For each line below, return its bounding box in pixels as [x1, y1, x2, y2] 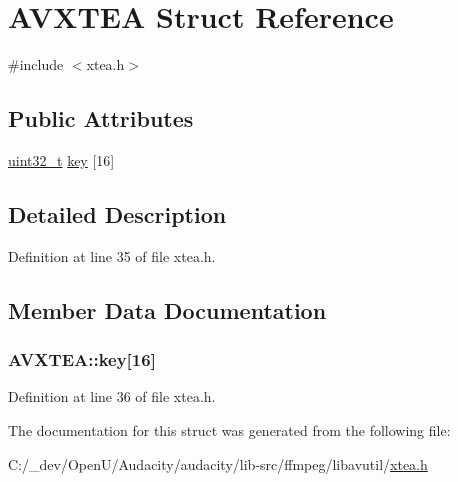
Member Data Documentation [8, 294, 327, 325]
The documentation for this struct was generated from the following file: [8, 419, 451, 440]
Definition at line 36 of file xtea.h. [8, 386, 216, 407]
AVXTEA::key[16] [8, 347, 156, 372]
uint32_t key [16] [8, 149, 115, 170]
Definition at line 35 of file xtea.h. [8, 245, 216, 266]
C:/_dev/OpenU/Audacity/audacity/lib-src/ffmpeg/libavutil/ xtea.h [8, 453, 428, 474]
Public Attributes [8, 103, 194, 134]
